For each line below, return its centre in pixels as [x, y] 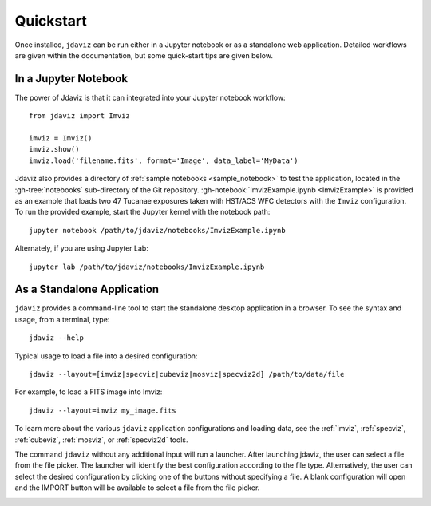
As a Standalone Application [87, 289]
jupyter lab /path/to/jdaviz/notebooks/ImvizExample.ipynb [147, 267]
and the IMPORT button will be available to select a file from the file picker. [137, 488]
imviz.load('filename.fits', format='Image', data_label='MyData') [164, 160]
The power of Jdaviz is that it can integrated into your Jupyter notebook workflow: [150, 97]
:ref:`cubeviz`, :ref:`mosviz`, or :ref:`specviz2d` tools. [101, 440]
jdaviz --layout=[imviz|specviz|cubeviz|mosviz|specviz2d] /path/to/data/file [187, 374]
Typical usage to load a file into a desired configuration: [106, 356]
